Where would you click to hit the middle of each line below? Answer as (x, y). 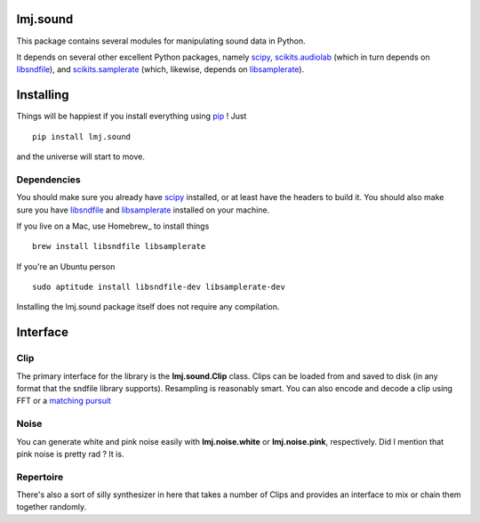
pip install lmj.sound (82, 137)
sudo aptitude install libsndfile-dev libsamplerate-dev (159, 287)
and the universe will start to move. (81, 157)
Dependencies (49, 180)
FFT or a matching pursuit (64, 401)
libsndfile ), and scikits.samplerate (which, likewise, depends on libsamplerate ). (160, 69)
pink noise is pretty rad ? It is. (70, 454)
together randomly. (52, 507)
